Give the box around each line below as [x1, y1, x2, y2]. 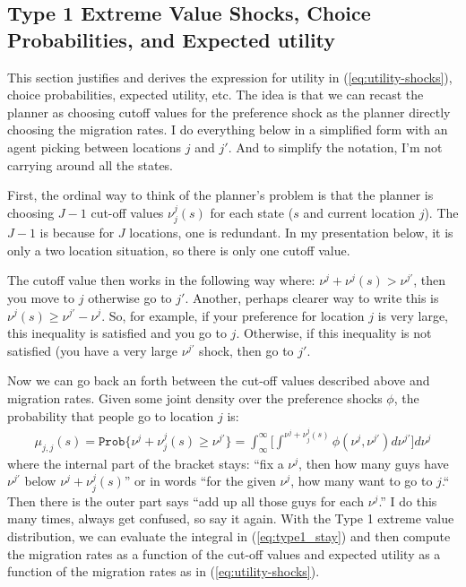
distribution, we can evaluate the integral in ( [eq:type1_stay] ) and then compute [7, 527, 451, 545]
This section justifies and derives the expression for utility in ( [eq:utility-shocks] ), [7, 67, 453, 86]
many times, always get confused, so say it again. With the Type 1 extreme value [7, 509, 454, 528]
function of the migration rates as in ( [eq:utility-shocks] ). [7, 562, 320, 581]
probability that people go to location [7, 406, 214, 425]
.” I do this [378, 491, 437, 510]
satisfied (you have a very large [7, 341, 177, 359]
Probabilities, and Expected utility [7, 25, 336, 53]
